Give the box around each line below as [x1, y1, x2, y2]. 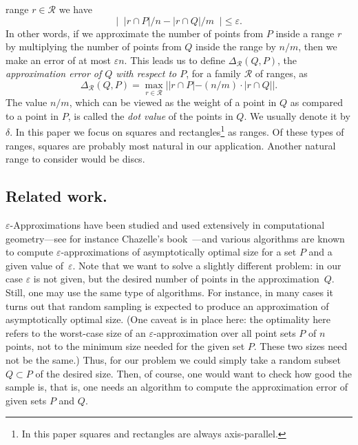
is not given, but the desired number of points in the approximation [33, 271, 319, 286]
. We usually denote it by [244, 108, 350, 123]
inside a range [275, 25, 335, 40]
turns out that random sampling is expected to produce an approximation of [6, 298, 329, 313]
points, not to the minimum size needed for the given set [6, 339, 245, 353]
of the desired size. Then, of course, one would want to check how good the [35, 366, 352, 380]
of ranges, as [255, 66, 308, 81]
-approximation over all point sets [153, 325, 296, 340]
